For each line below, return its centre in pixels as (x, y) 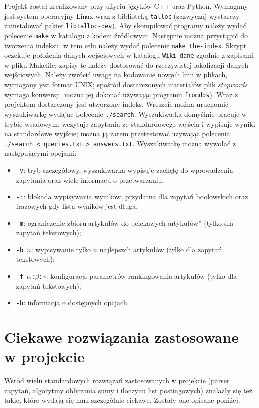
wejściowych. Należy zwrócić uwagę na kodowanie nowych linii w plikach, (116, 75)
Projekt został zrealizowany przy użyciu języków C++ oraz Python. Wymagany (126, 6)
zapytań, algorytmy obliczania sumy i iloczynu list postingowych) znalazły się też (128, 390)
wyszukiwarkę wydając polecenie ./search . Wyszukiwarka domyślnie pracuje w (126, 113)
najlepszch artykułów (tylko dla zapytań (161, 249)
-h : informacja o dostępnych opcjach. (73, 303)
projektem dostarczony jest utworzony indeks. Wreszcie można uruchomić (117, 104)
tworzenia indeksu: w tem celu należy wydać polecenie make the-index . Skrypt (126, 45)
